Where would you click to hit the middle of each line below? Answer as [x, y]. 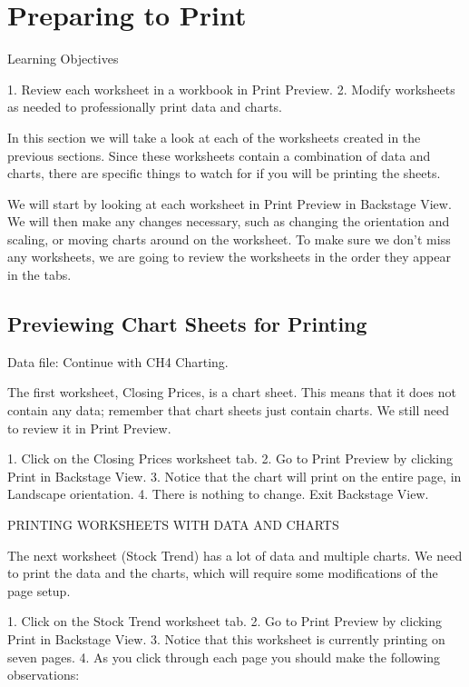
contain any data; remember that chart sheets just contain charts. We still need [229, 410]
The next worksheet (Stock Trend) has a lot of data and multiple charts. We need [235, 555]
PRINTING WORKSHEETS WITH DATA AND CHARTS [173, 525]
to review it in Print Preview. [89, 428]
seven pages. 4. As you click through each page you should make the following [224, 657]
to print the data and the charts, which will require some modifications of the [223, 573]
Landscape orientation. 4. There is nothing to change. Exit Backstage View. [218, 494]
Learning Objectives [63, 59]
